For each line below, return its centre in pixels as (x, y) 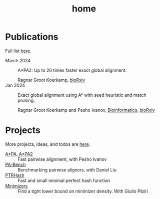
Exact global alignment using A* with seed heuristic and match (82, 95)
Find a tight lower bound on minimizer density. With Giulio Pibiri (83, 191)
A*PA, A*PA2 (19, 154)
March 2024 (18, 60)
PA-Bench (15, 164)
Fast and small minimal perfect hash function (64, 180)
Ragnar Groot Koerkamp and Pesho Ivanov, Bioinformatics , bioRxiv (86, 110)
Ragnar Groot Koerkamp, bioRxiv (51, 80)
